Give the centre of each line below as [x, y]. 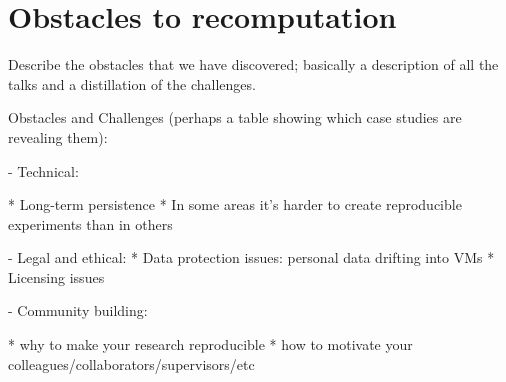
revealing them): [58, 136]
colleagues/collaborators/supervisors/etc [131, 363]
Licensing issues [56, 276]
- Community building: [78, 310]
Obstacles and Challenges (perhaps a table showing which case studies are [235, 117]
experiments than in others [90, 223]
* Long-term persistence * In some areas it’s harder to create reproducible [235, 204]
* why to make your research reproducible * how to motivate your [210, 344]
